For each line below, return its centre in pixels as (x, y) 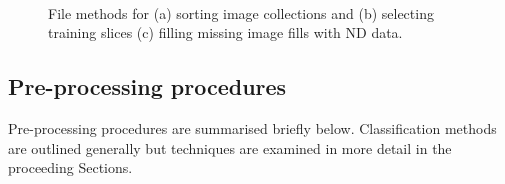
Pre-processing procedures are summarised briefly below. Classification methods (252, 128)
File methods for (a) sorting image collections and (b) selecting (241, 12)
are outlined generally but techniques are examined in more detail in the (230, 147)
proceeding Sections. (70, 167)
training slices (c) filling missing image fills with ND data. (225, 32)
